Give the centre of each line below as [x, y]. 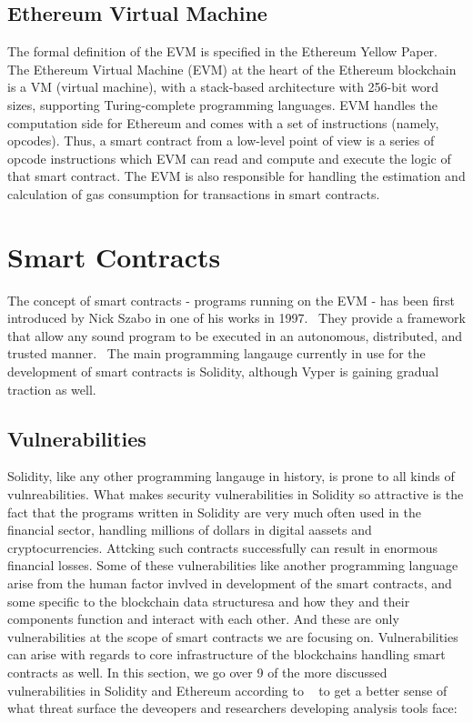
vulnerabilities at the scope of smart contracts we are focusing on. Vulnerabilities [233, 636]
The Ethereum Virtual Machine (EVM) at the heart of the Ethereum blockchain [232, 69]
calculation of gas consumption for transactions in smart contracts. [194, 193]
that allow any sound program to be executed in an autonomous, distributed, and [235, 335]
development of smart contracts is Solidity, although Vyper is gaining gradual [223, 372]
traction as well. [52, 389]
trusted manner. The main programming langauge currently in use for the [216, 353]
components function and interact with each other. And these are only [203, 619]
